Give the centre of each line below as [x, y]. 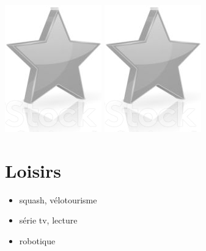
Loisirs [33, 170]
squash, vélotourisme [58, 199]
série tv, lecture [48, 220]
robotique [37, 240]
